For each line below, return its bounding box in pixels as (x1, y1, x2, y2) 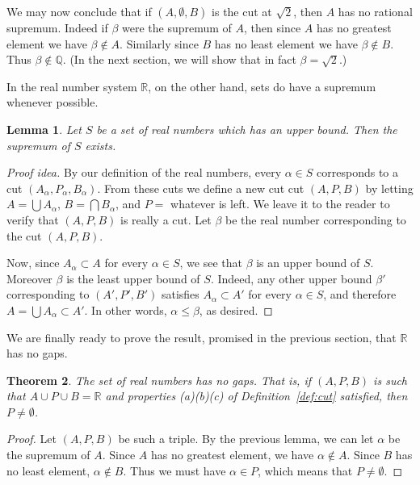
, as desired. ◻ (199, 301, 273, 318)
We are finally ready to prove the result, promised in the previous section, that (6, 328, 397, 345)
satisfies (161, 286, 199, 303)
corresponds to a (317, 164, 399, 181)
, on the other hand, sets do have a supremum (148, 77, 376, 94)
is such (373, 371, 407, 388)
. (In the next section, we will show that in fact (62, 51, 296, 68)
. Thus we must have (123, 462, 226, 479)
